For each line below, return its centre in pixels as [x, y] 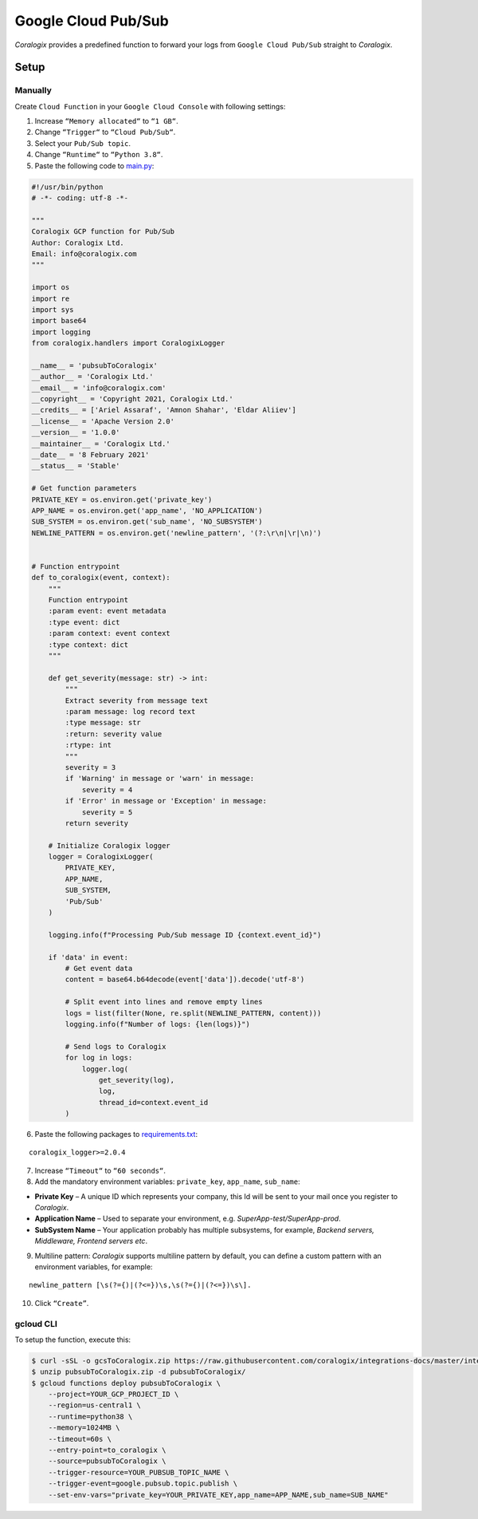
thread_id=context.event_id [153, 1102]
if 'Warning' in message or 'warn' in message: [160, 779]
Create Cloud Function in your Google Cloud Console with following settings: [150, 106]
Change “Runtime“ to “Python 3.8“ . [99, 155]
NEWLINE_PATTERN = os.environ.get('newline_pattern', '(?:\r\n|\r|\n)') [176, 533]
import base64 [59, 321]
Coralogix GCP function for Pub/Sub [103, 232]
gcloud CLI [36, 1324]
